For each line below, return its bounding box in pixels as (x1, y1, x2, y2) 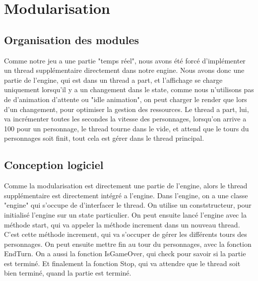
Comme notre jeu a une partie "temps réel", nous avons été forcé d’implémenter (4, 55, 246, 65)
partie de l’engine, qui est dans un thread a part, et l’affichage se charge (4, 74, 223, 85)
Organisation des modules (4, 32, 139, 47)
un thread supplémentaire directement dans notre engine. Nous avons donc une (4, 65, 245, 75)
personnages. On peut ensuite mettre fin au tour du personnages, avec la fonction (4, 238, 252, 249)
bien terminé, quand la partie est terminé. (4, 268, 131, 278)
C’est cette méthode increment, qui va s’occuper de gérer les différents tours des (4, 229, 247, 239)
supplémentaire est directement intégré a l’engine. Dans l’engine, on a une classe (4, 190, 248, 200)
